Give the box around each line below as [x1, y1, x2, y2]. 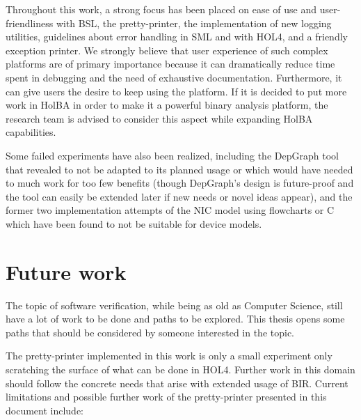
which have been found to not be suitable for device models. [6, 216, 262, 231]
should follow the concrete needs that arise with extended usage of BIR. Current [6, 375, 348, 390]
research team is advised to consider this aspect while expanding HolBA [6, 111, 313, 125]
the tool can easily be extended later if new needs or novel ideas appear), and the [6, 189, 353, 203]
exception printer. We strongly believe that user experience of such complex [6, 42, 328, 57]
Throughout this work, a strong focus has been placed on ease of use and [6, 2, 317, 16]
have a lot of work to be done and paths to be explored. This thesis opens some [6, 311, 345, 326]
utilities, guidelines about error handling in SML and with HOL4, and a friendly [6, 29, 348, 44]
